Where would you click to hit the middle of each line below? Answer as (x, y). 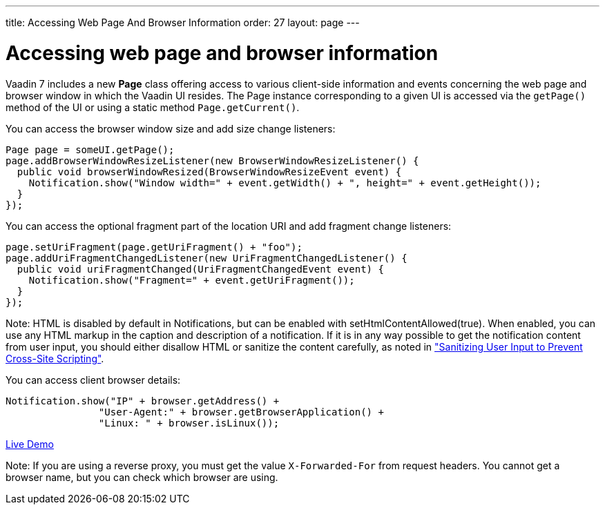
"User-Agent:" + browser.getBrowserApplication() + (241, 412)
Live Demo (30, 444)
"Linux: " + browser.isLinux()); (189, 423)
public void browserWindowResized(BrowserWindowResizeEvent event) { (209, 171)
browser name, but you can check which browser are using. (142, 477)
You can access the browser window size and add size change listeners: (171, 128)
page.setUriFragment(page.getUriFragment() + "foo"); (154, 247)
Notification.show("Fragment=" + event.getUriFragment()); (192, 280)
